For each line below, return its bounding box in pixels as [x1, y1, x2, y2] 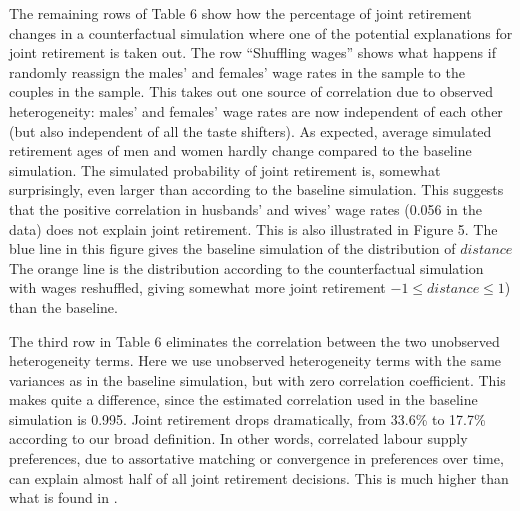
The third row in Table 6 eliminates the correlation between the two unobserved [9, 330, 500, 351]
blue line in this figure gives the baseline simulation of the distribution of [9, 238, 456, 259]
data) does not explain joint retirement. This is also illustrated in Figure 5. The [9, 218, 498, 239]
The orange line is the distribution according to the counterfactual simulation [9, 257, 484, 278]
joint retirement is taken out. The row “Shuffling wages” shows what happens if [9, 42, 496, 63]
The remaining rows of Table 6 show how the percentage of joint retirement [9, 3, 472, 23]
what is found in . [9, 487, 118, 508]
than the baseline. [9, 296, 118, 317]
